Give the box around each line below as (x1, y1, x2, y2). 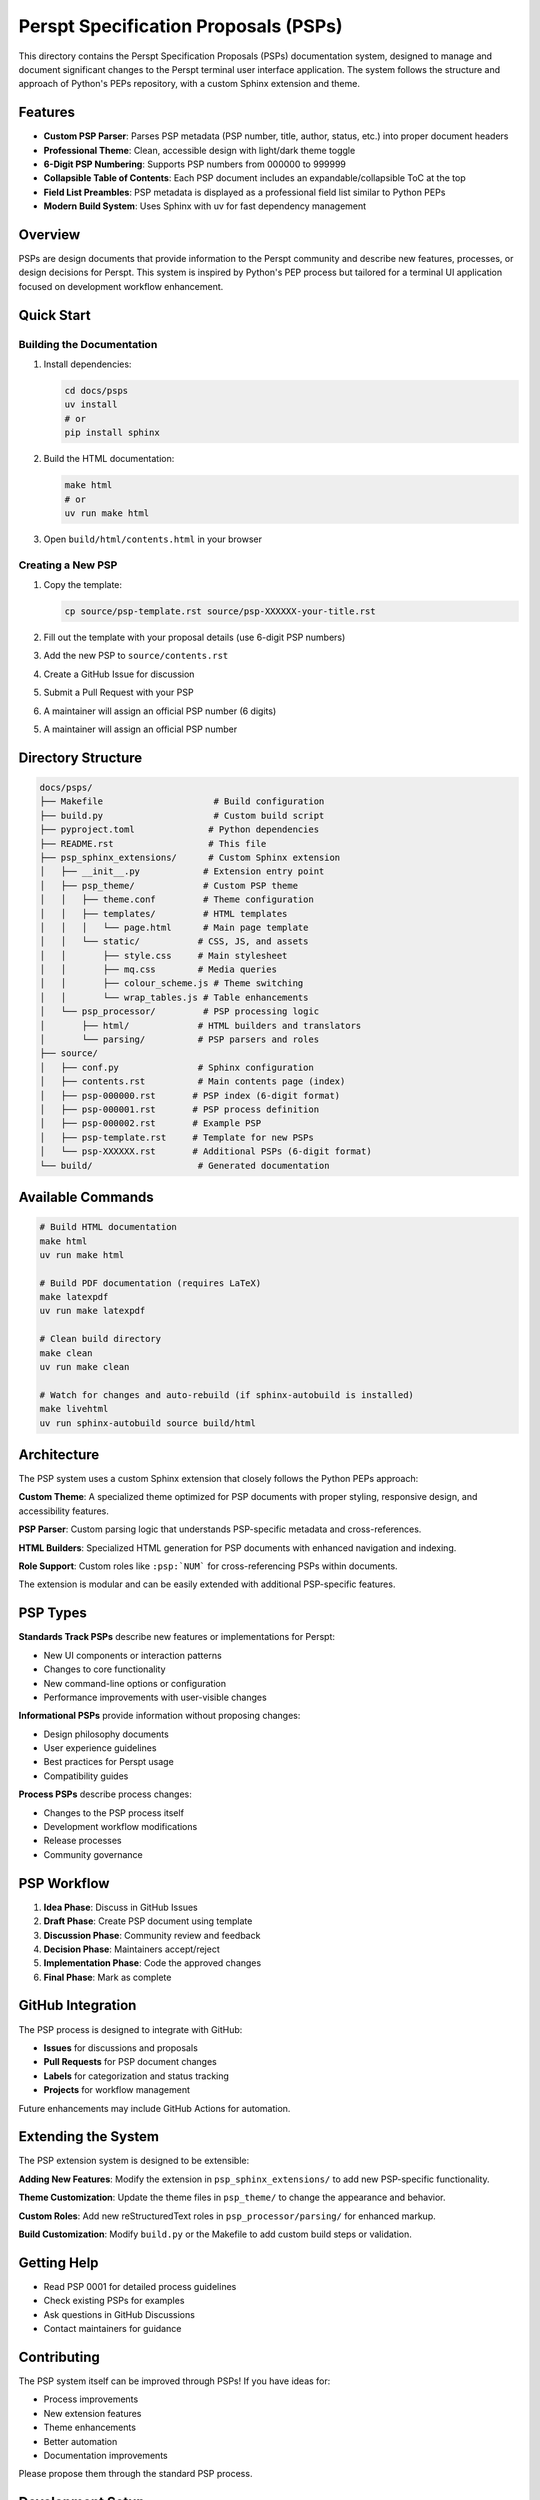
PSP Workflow (18, 1875, 110, 1892)
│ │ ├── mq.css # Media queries (39, 964, 277, 975)
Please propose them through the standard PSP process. (18, 2468, 253, 2480)
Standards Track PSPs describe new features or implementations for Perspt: (18, 1631, 335, 1643)
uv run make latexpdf (39, 1305, 146, 1317)
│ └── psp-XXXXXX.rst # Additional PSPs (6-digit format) (39, 1146, 372, 1157)
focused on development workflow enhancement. (18, 280, 224, 292)
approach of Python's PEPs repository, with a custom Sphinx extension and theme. (18, 78, 360, 90)
